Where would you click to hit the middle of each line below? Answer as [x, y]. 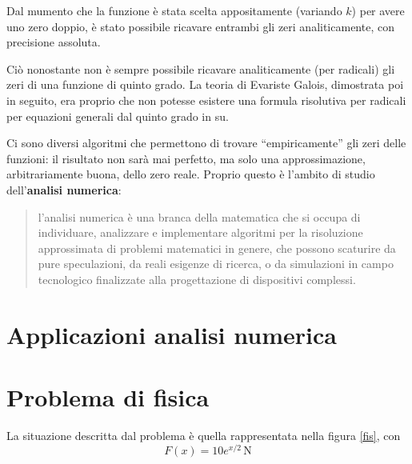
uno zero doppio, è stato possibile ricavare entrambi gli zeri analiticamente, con [200, 26]
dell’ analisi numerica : [64, 189]
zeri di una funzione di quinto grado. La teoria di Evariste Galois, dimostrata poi [205, 84]
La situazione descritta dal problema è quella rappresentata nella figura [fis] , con [204, 435]
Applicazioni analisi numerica [172, 334]
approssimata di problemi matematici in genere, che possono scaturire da [217, 248]
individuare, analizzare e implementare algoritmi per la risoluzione [200, 232]
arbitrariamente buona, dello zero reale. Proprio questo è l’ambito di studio [191, 174]
